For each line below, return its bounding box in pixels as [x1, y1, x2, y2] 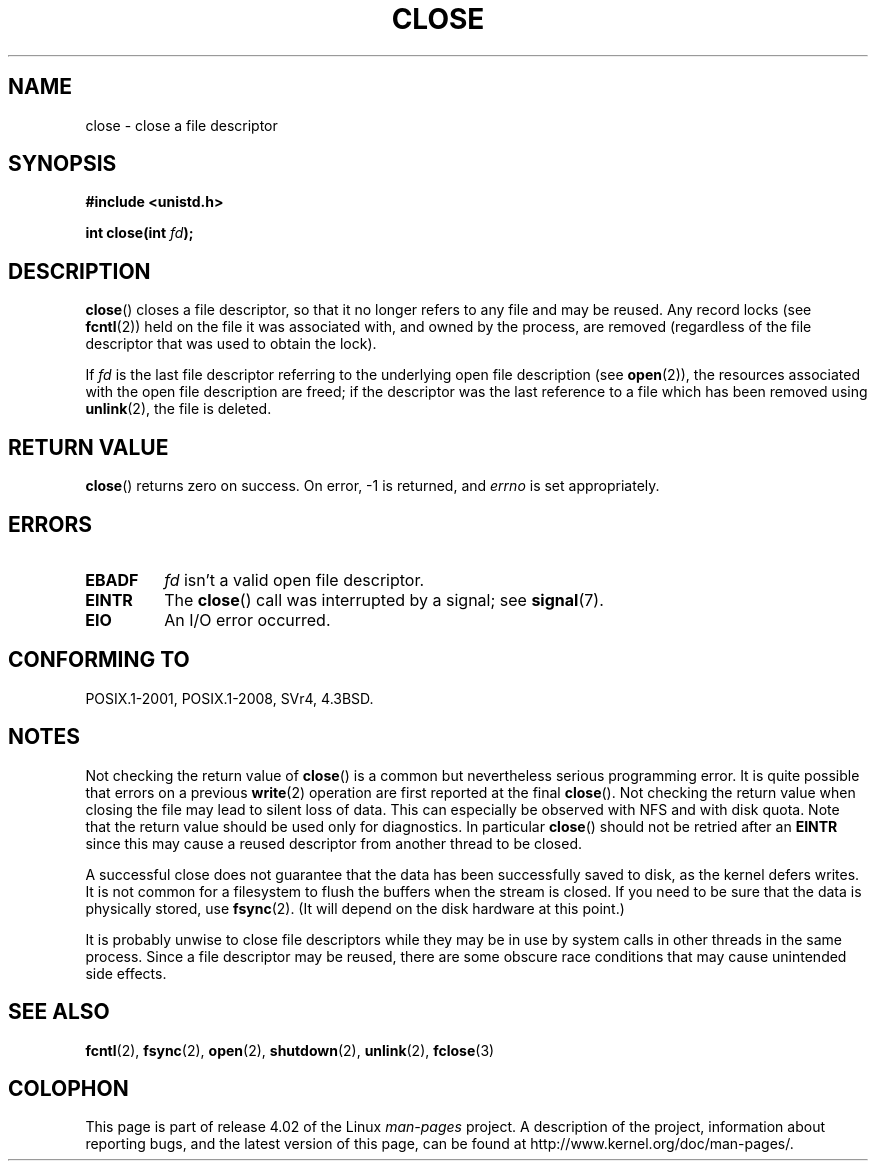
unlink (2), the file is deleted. [85, 400, 272, 418]
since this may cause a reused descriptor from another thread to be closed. [85, 834, 583, 852]
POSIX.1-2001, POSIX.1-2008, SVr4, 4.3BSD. [85, 689, 374, 707]
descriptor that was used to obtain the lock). [85, 335, 377, 353]
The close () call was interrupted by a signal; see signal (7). [164, 589, 604, 610]
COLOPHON [8, 1075, 129, 1101]
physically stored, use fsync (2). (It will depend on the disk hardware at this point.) [85, 899, 625, 917]
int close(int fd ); [85, 224, 194, 242]
